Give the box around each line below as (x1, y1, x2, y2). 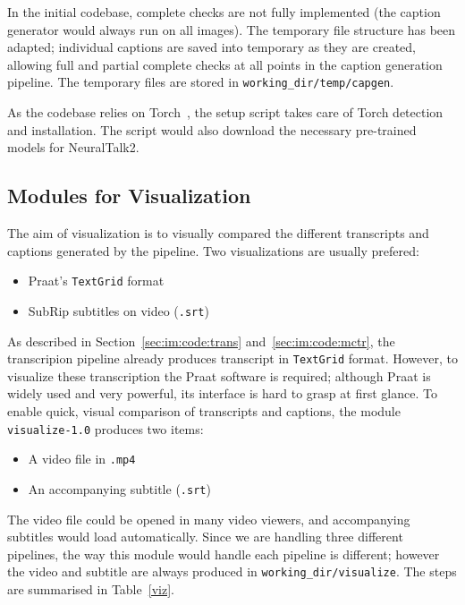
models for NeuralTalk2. (7, 138, 139, 157)
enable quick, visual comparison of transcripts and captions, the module (7, 401, 401, 420)
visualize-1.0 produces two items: (7, 419, 204, 438)
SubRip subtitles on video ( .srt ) (28, 301, 209, 320)
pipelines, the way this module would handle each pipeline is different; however (7, 544, 440, 563)
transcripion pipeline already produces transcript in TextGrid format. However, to (7, 349, 458, 368)
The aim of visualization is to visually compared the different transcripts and (7, 224, 429, 243)
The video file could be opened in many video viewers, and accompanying (7, 509, 410, 528)
